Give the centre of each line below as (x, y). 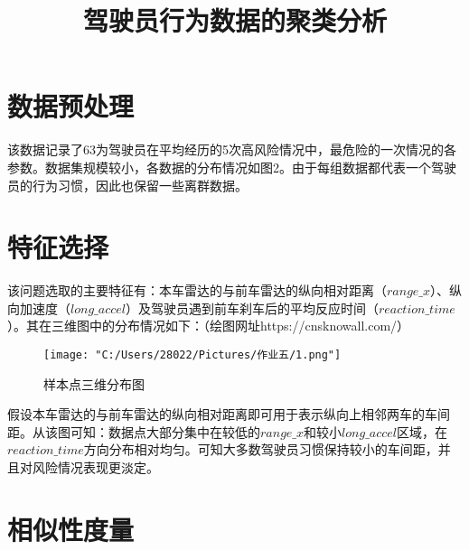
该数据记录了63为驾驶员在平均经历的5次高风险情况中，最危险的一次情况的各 (232, 149)
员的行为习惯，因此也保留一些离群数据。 (127, 185)
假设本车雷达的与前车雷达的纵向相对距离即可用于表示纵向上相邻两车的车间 (229, 414)
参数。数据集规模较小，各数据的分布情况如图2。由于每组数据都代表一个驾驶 (232, 167)
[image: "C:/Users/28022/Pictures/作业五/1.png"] (192, 355)
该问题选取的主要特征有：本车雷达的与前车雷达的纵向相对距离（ (197, 290)
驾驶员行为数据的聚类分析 (234, 20)
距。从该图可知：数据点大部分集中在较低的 (134, 431)
